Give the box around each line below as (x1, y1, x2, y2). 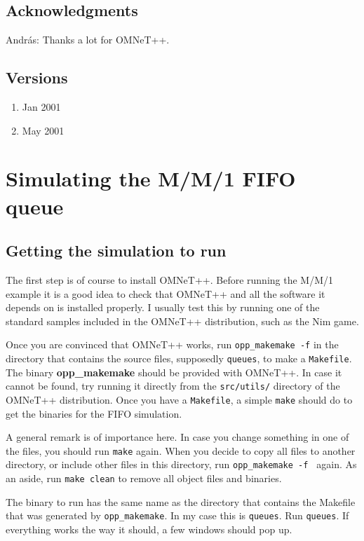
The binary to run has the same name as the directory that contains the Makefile (6, 494, 356, 509)
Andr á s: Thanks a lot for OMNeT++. (6, 32, 170, 47)
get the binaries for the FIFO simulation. (6, 406, 182, 420)
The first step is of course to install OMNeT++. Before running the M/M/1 (6, 272, 334, 287)
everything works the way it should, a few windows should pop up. (6, 521, 292, 536)
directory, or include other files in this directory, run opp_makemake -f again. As (6, 457, 357, 472)
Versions (6, 67, 68, 88)
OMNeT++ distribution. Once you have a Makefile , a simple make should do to (6, 392, 353, 406)
